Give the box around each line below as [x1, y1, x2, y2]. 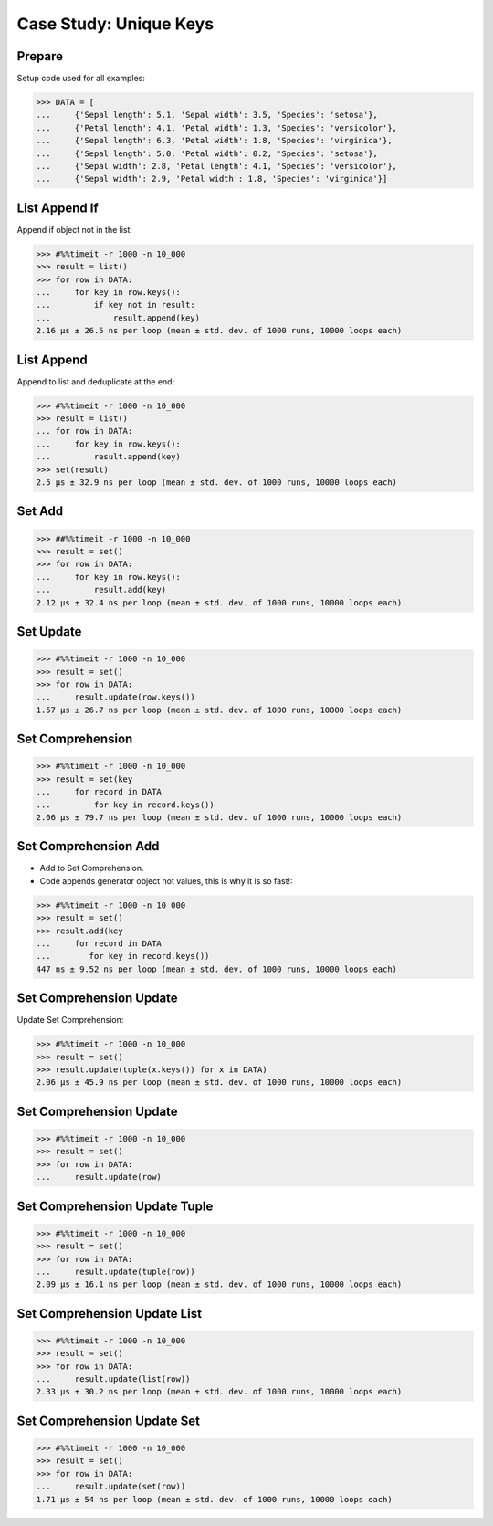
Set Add [16, 503, 64, 520]
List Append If [16, 200, 100, 216]
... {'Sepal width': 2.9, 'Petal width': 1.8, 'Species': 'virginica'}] [36, 174, 388, 184]
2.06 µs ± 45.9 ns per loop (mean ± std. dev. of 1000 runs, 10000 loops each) [36, 1078, 403, 1088]
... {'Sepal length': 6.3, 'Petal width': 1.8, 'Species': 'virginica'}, [36, 135, 393, 146]
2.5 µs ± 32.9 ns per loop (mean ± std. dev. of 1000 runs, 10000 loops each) [36, 478, 397, 488]
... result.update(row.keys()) [36, 692, 195, 702]
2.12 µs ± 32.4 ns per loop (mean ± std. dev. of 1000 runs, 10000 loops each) [36, 597, 403, 607]
